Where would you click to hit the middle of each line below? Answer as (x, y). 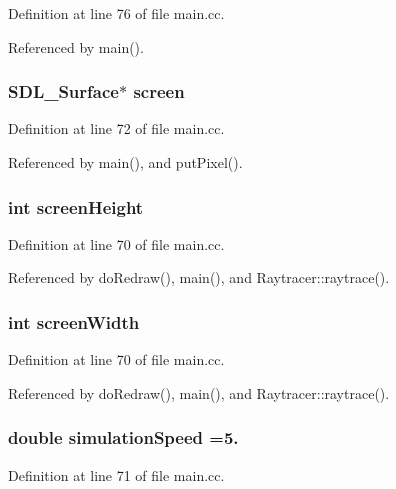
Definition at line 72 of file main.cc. (116, 128)
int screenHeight (76, 206)
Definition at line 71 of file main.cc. (116, 474)
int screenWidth (74, 321)
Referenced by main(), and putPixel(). (125, 162)
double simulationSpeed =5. (123, 437)
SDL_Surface (63, 91)
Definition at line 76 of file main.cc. (116, 13)
